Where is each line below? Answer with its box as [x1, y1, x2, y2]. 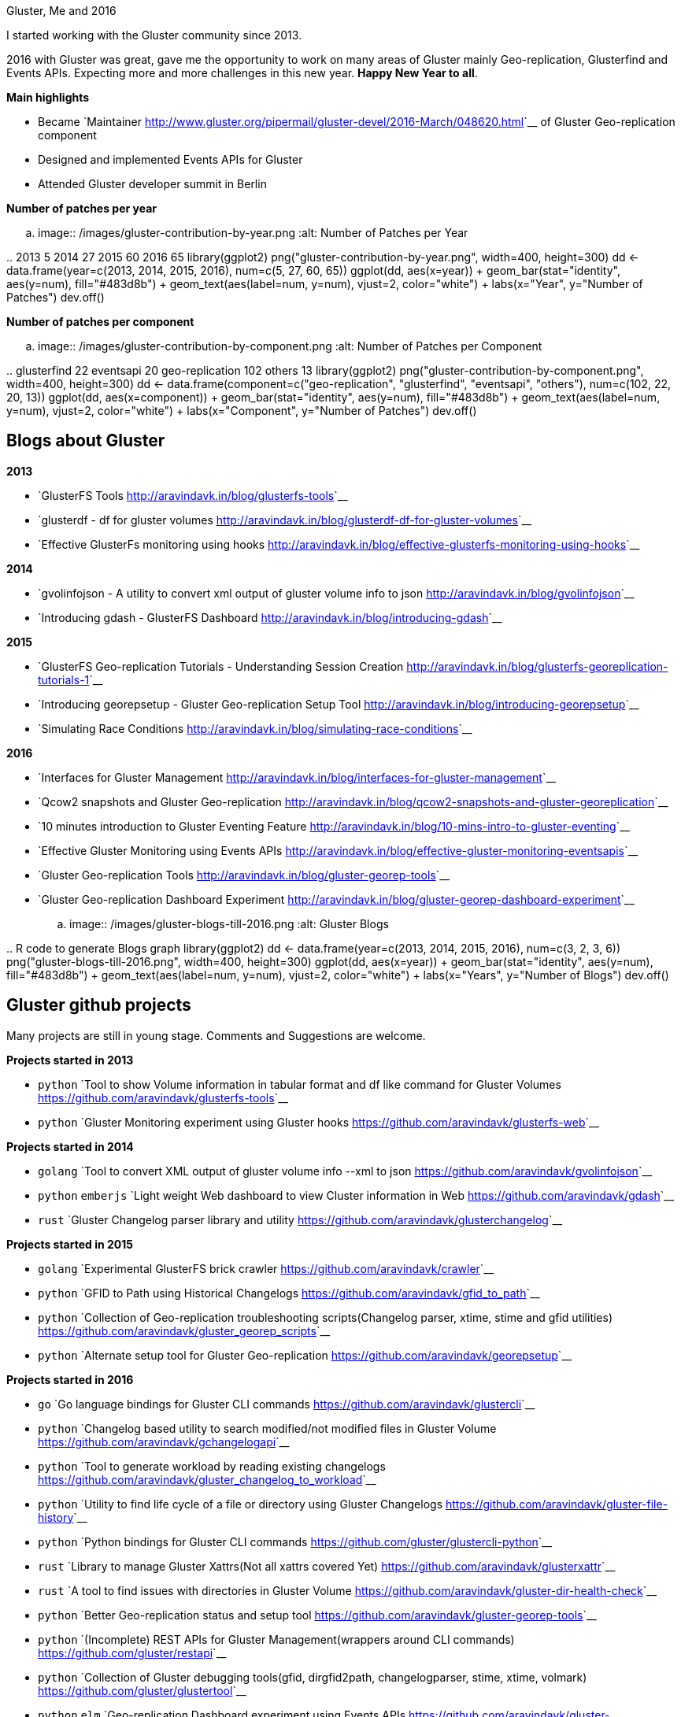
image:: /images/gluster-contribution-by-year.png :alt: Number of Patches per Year [38, 226, 468, 239]
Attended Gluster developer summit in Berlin [38, 177, 267, 191]
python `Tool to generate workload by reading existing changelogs [38, 1459, 386, 1473]
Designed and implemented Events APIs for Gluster [38, 153, 303, 166]
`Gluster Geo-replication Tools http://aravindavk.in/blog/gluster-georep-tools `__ [38, 868, 450, 882]
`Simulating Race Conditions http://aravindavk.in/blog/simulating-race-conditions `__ [38, 721, 472, 735]
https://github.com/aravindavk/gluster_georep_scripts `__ [38, 1323, 331, 1338]
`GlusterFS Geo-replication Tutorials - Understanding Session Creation [38, 659, 404, 673]
